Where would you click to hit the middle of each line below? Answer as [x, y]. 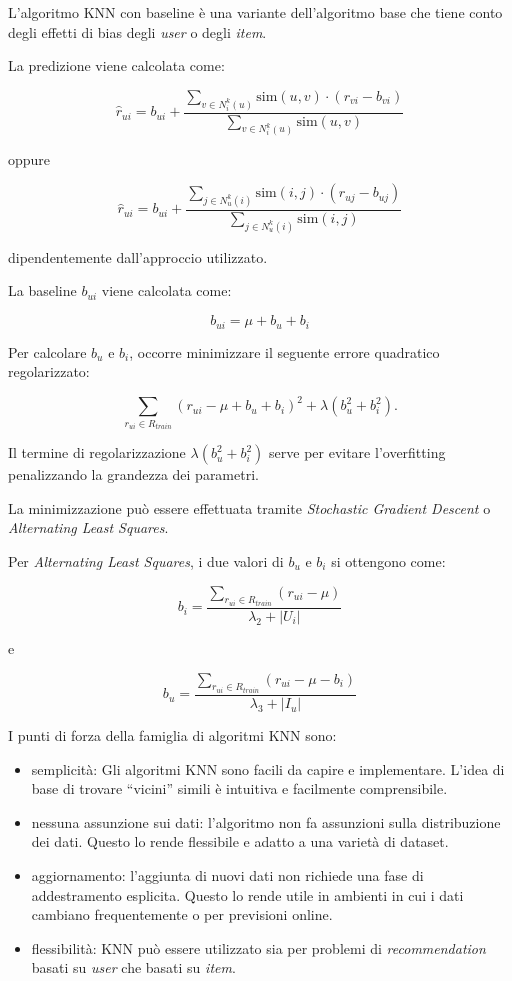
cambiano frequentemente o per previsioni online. [182, 914]
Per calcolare [47, 351]
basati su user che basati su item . [133, 967]
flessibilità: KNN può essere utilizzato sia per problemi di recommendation [258, 947]
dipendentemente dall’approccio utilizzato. [138, 256]
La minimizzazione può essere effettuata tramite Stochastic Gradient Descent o [249, 507]
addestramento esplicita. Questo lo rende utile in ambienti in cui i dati [247, 894]
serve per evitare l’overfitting [357, 452]
